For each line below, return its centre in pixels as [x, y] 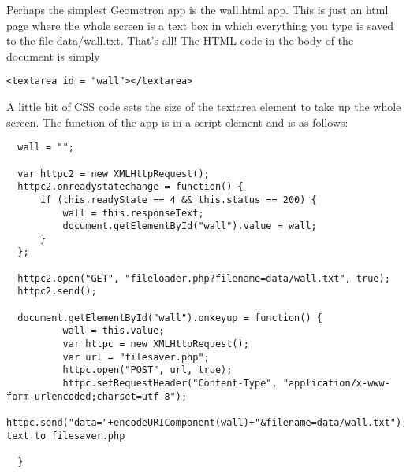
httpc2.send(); [57, 292]
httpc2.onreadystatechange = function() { [130, 187]
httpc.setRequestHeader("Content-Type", [170, 384]
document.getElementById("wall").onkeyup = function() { [170, 318]
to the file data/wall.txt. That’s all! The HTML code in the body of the [180, 41]
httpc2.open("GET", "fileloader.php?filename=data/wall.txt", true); [204, 278]
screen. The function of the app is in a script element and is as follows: [177, 122]
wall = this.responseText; [133, 213]
